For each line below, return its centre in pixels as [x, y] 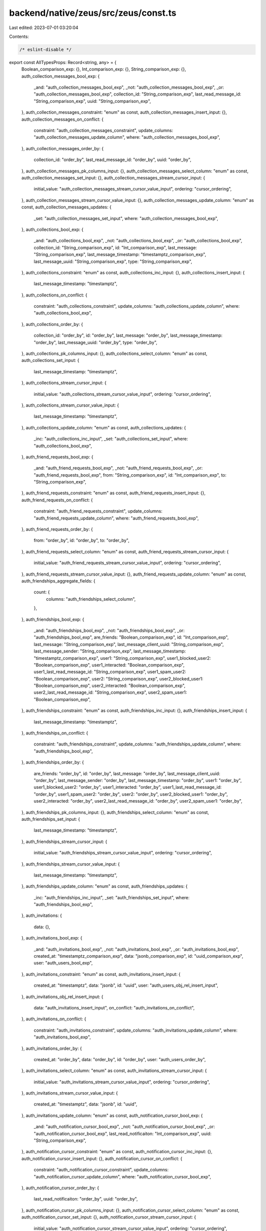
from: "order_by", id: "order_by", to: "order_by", [82, 540]
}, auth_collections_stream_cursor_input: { [64, 383]
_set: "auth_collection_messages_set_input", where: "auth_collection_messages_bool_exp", [126, 218]
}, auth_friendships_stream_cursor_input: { [65, 842]
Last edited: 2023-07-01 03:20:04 [44, 28]
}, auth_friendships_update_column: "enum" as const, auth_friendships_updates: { [105, 886]
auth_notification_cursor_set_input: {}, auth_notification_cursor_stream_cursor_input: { [109, 1217]
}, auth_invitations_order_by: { [52, 1048]
